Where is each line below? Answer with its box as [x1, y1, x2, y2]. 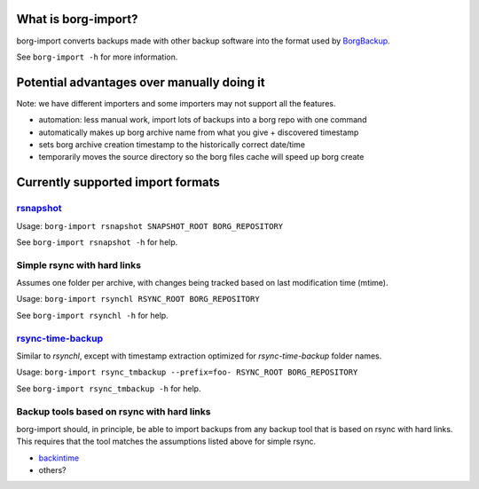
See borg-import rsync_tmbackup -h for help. [16, 383, 201, 394]
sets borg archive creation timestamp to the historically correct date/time [38, 138, 306, 150]
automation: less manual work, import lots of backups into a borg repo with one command [38, 114, 367, 125]
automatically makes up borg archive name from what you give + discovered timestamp [38, 127, 359, 138]
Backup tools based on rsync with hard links [16, 405, 211, 417]
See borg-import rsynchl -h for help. [16, 310, 169, 320]
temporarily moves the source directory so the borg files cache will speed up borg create [38, 152, 365, 162]
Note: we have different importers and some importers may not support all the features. [16, 98, 336, 108]
